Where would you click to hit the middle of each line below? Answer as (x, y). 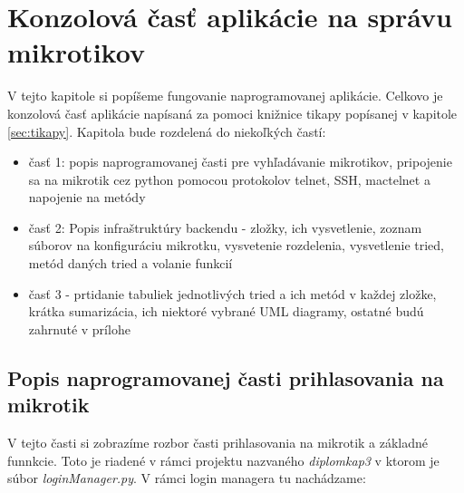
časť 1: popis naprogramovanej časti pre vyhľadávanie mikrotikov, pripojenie (240, 162)
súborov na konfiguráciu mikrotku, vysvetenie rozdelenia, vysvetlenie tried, (236, 245)
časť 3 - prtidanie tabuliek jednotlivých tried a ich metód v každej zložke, (232, 293)
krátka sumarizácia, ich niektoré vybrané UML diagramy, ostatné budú (226, 311)
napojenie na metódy (87, 197)
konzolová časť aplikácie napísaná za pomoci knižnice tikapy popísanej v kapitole (232, 113)
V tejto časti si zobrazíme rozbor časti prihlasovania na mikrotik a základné (218, 443)
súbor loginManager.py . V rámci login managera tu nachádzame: (187, 478)
